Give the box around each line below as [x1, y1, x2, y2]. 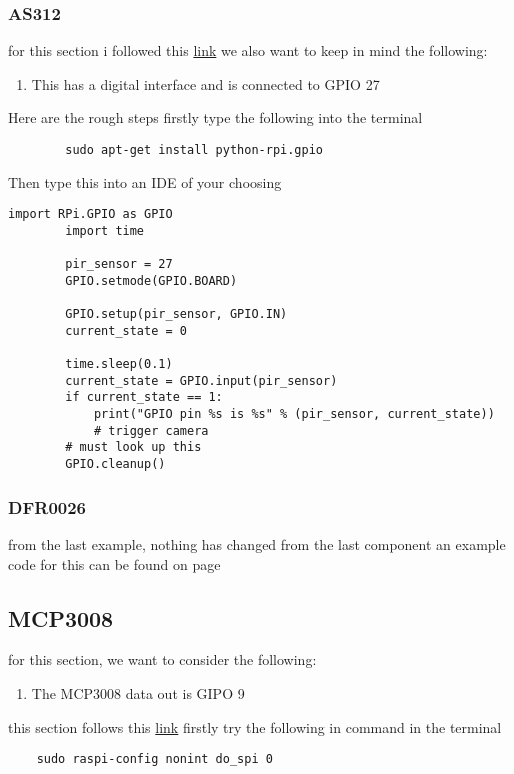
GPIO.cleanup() [65, 457, 166, 472]
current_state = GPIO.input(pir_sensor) [65, 373, 338, 388]
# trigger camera [93, 423, 209, 438]
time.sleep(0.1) [65, 357, 173, 372]
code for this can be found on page [8, 553, 221, 574]
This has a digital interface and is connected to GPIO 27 [31, 73, 380, 94]
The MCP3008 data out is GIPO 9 [31, 682, 245, 703]
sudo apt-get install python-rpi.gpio [65, 143, 323, 157]
